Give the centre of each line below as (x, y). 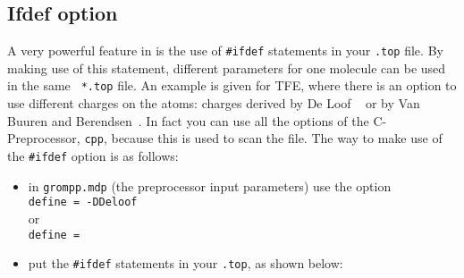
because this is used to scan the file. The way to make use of (277, 138)
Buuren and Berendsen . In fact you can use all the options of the (188, 120)
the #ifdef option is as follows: (93, 155)
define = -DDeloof (83, 202)
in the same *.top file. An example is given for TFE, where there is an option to (232, 85)
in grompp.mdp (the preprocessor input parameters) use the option (210, 185)
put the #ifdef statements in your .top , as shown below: (186, 263)
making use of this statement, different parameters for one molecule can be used (227, 67)
